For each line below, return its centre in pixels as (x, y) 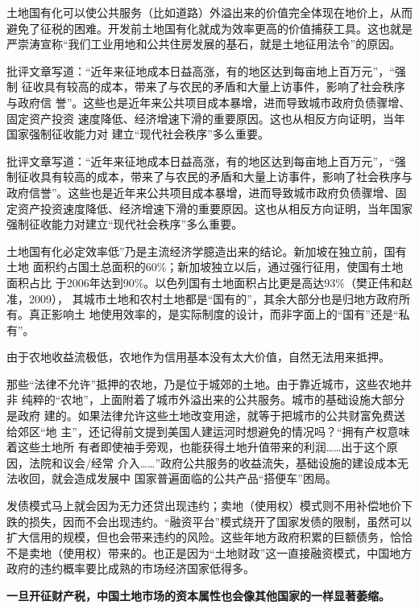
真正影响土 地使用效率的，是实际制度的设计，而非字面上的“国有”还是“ (214, 314)
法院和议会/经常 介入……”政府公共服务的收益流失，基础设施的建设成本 (213, 462)
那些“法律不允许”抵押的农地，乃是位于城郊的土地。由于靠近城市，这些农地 (204, 383)
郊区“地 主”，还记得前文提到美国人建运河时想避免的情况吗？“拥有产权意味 (214, 431)
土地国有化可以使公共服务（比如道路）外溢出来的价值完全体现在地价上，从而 (209, 12)
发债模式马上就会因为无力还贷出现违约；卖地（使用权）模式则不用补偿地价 (204, 506)
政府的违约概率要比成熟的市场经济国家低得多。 (131, 568)
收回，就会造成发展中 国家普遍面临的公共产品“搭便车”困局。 (177, 478)
